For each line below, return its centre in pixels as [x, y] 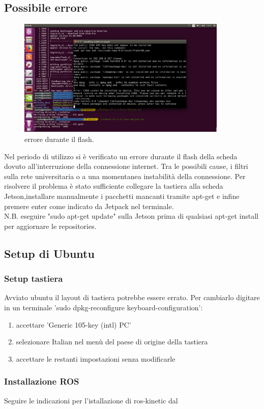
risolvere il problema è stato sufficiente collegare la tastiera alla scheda [114, 186]
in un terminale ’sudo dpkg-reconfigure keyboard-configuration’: [104, 307]
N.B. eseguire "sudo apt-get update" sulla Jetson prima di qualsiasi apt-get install [131, 216]
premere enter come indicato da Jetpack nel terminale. [89, 206]
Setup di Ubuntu [49, 253]
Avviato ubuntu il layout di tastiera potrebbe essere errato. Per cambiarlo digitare [132, 297]
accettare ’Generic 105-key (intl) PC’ [74, 324]
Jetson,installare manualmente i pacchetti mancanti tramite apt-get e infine [122, 196]
